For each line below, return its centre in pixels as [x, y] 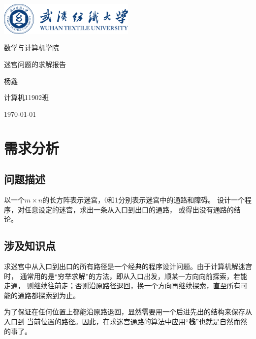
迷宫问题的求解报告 [35, 64]
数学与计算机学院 [32, 48]
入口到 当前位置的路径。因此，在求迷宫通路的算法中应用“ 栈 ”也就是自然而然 [126, 321]
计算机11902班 [26, 97]
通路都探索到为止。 [48, 295]
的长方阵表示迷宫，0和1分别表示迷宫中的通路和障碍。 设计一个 [144, 200]
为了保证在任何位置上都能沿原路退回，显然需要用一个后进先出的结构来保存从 [128, 312]
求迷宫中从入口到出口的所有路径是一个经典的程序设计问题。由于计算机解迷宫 [128, 266]
